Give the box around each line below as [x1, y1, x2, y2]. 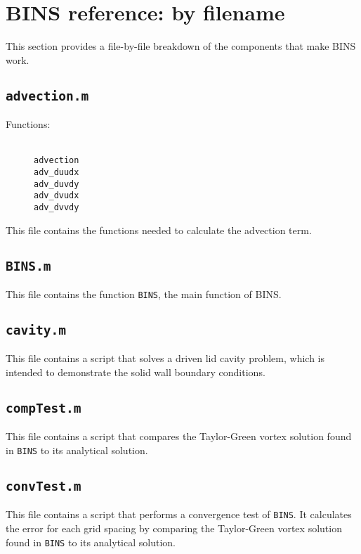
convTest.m [6, 478, 81, 494]
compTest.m [6, 400, 81, 416]
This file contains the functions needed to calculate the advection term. [6, 222, 312, 237]
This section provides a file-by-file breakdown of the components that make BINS [6, 39, 356, 53]
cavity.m [6, 322, 66, 337]
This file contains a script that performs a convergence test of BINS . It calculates [6, 507, 352, 522]
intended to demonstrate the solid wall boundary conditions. [6, 364, 265, 379]
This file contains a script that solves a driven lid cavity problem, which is [6, 351, 325, 366]
